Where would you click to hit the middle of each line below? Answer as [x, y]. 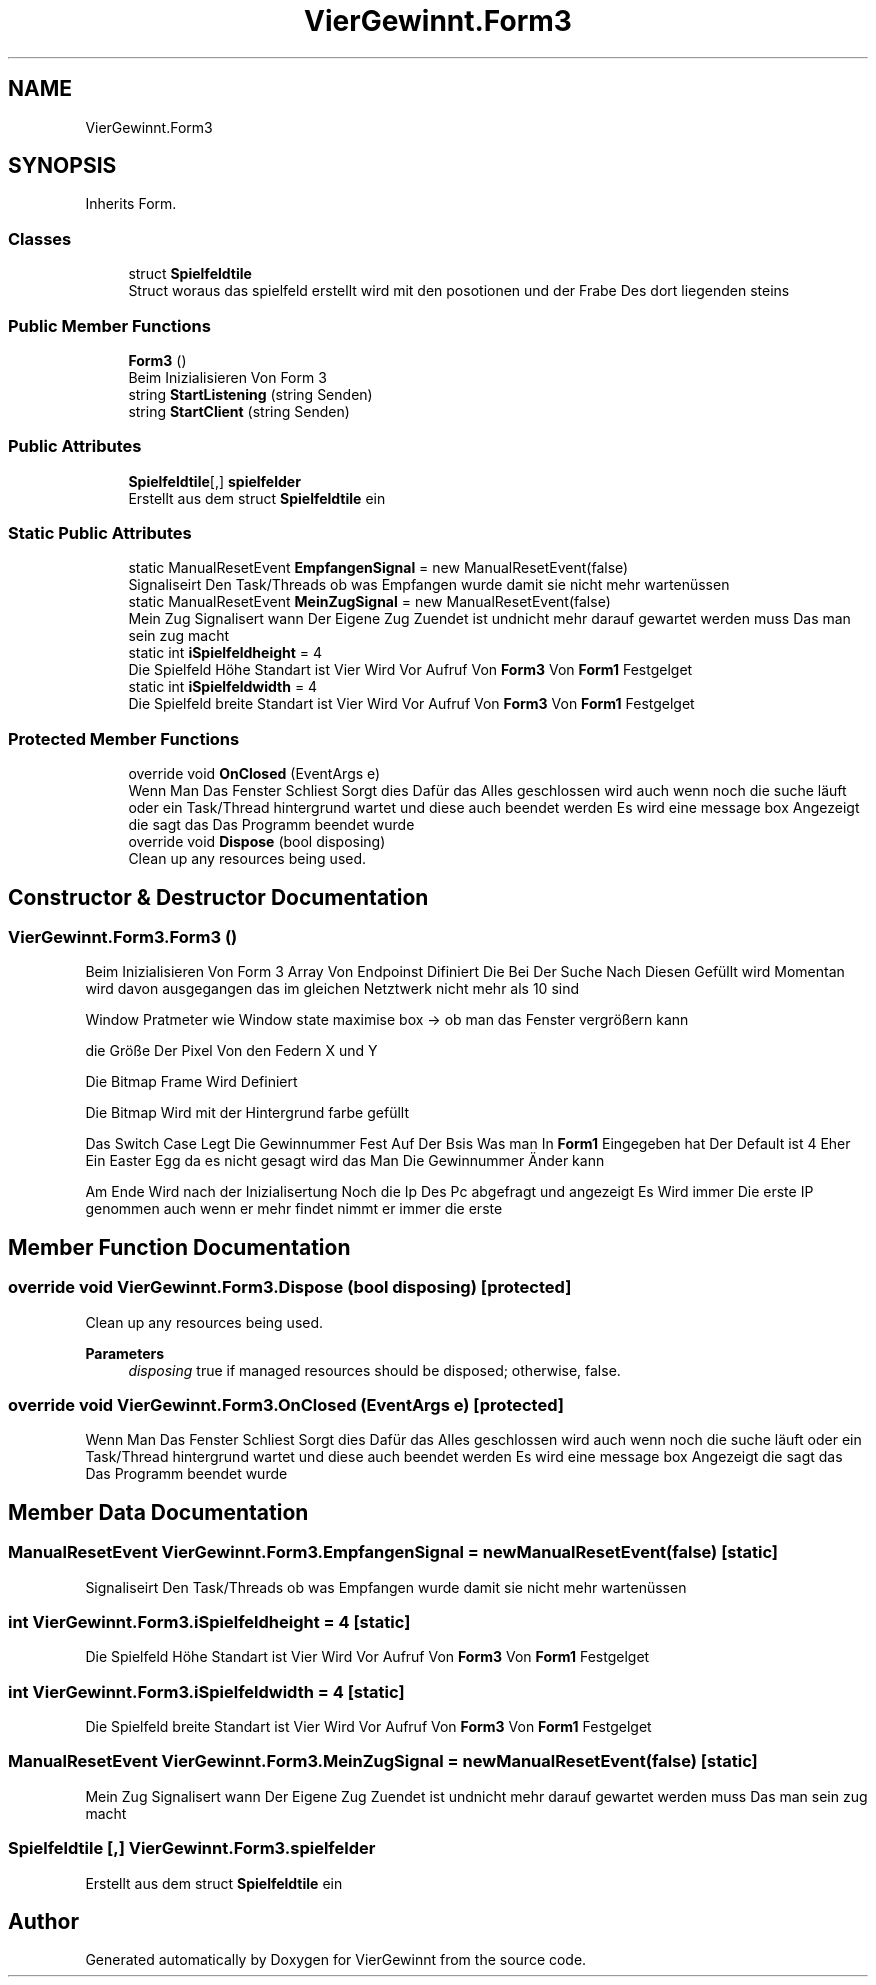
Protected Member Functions [124, 738]
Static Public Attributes [100, 533]
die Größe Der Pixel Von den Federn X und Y [231, 1051]
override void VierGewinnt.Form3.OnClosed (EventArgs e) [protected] [286, 1405]
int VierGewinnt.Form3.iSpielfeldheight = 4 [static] [209, 1621]
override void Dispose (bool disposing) [257, 842]
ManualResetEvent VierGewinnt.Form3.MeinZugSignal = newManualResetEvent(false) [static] [383, 1761]
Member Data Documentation [158, 1512]
